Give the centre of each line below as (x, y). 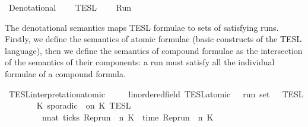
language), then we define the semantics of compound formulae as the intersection (154, 50)
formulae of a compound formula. (65, 73)
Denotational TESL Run (70, 7)
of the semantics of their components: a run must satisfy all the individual (140, 62)
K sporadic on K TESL (84, 105)
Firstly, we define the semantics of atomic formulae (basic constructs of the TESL (153, 39)
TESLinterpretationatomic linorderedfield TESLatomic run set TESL (156, 93)
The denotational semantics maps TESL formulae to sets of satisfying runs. (142, 27)
